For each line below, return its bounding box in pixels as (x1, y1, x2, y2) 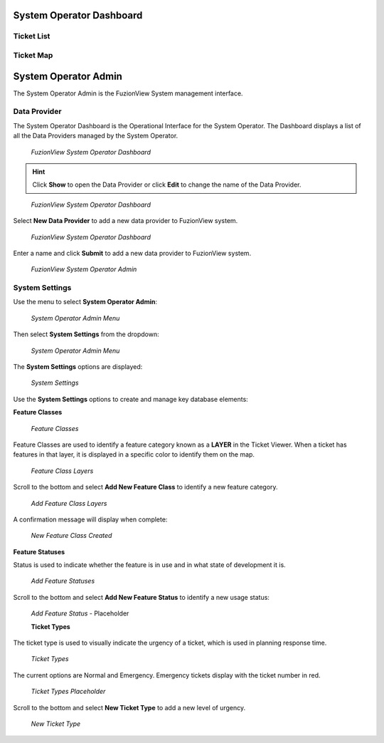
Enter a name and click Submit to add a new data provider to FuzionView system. (13, 249, 252, 257)
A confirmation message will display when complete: (13, 515, 168, 524)
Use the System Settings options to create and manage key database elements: (13, 395, 248, 403)
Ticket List (13, 31, 50, 41)
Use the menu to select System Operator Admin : (13, 298, 158, 306)
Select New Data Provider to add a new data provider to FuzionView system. (13, 217, 238, 225)
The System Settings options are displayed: (13, 363, 143, 371)
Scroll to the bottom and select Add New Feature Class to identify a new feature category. (13, 483, 278, 492)
